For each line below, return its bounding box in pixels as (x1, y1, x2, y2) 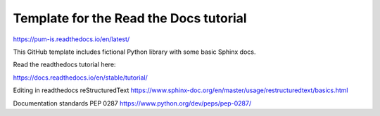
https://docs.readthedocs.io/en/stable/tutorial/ (13, 73, 148, 82)
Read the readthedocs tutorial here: (13, 60, 116, 69)
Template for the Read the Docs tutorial (13, 10, 247, 26)
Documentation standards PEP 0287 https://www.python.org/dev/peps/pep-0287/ (13, 99, 252, 108)
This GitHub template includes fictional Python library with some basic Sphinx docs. (13, 48, 256, 56)
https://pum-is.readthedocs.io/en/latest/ (13, 35, 130, 43)
